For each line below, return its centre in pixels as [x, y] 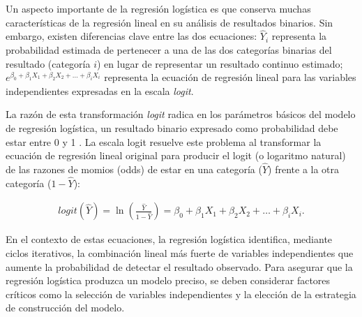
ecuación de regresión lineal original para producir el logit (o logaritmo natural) [176, 155]
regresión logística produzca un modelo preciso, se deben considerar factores [168, 280]
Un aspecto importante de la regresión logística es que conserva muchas [158, 8]
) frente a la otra [304, 169]
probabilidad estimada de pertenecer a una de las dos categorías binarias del [169, 50]
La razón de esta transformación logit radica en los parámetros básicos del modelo [181, 114]
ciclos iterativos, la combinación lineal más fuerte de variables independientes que [180, 253]
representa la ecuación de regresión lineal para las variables [230, 77]
